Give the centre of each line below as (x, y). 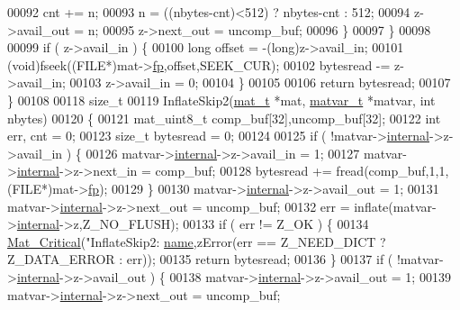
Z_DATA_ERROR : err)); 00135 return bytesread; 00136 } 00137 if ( (200, 259)
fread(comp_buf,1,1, (392, 171)
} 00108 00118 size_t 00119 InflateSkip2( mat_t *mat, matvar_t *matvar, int (221, 100)
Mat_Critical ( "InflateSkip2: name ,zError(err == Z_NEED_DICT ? (197, 241)
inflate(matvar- (395, 206)
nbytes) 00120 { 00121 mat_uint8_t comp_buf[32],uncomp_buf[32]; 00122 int (224, 118)
